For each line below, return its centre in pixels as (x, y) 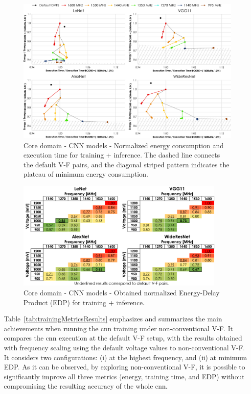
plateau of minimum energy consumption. (86, 174)
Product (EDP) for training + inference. (84, 302)
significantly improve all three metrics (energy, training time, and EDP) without (124, 376)
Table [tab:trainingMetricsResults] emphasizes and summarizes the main (113, 319)
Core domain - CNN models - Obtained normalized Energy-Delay (122, 293)
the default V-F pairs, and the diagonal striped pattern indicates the (126, 164)
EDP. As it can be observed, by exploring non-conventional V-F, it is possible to (125, 367)
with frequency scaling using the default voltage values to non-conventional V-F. (125, 348)
